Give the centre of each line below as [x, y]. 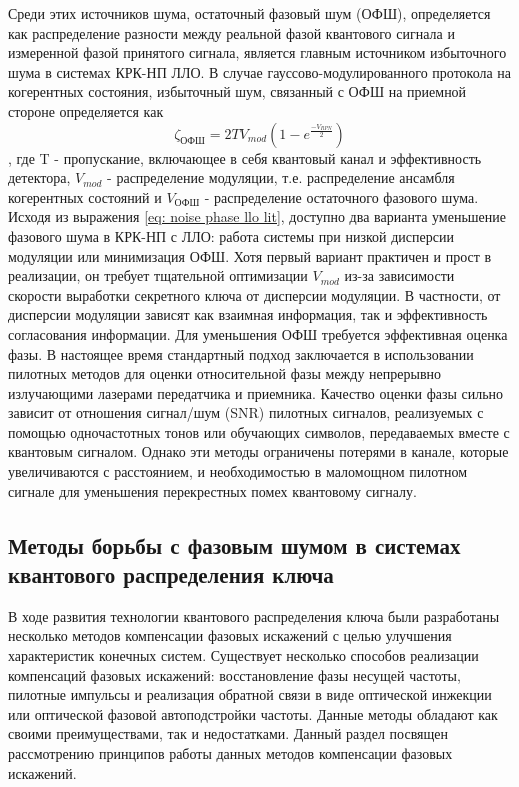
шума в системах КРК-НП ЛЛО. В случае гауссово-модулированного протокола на [260, 71]
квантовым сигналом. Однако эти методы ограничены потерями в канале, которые [258, 451]
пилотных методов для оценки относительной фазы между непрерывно [224, 373]
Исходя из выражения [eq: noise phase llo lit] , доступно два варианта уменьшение [257, 216]
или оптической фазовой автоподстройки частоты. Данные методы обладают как [253, 713]
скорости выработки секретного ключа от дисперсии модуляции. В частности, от [254, 294]
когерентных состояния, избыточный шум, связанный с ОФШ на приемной [237, 91]
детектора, [39, 177]
